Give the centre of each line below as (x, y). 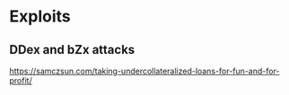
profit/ (21, 81)
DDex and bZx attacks (72, 50)
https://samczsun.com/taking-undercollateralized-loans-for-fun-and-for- (144, 71)
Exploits (40, 17)
